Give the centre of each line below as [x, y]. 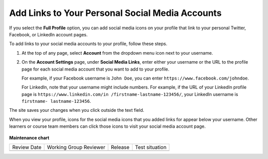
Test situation [151, 148]
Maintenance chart [29, 138]
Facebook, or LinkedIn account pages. [48, 34]
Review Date [27, 148]
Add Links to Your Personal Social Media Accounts [115, 13]
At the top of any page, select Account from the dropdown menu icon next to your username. [117, 53]
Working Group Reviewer [76, 148]
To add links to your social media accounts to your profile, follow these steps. [88, 44]
